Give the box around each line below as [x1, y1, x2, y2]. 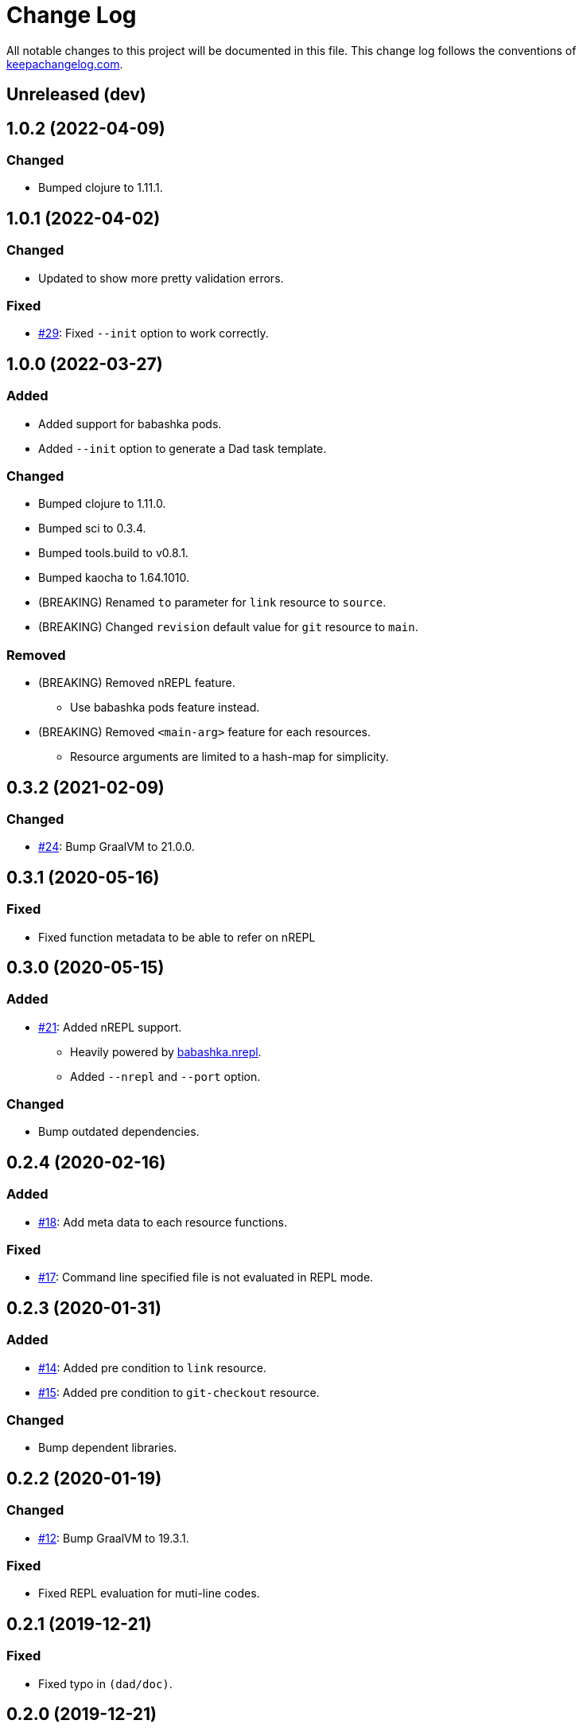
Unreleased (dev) [6, 84, 146, 105]
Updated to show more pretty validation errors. [38, 271, 284, 285]
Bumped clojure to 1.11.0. [38, 497, 166, 511]
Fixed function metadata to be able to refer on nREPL [38, 930, 316, 944]
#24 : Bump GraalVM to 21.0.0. [38, 840, 195, 854]
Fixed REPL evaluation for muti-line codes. [38, 1586, 260, 1601]
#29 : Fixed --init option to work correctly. [38, 326, 269, 341]
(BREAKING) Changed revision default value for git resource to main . [38, 620, 418, 634]
